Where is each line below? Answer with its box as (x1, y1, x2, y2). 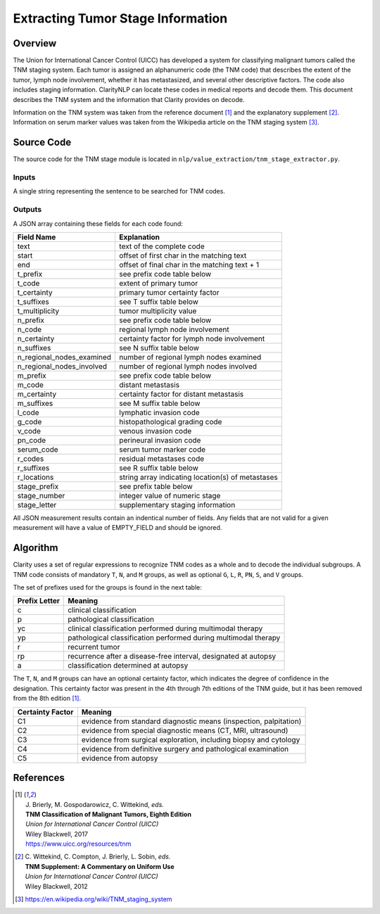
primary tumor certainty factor (119, 287, 220, 297)
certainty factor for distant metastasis (119, 389, 244, 399)
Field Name (17, 232, 56, 242)
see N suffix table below (119, 343, 200, 353)
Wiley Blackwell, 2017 (25, 830, 88, 838)
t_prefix (17, 269, 43, 279)
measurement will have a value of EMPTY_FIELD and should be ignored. (13, 523, 222, 532)
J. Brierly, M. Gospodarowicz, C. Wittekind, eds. (25, 800, 165, 808)
